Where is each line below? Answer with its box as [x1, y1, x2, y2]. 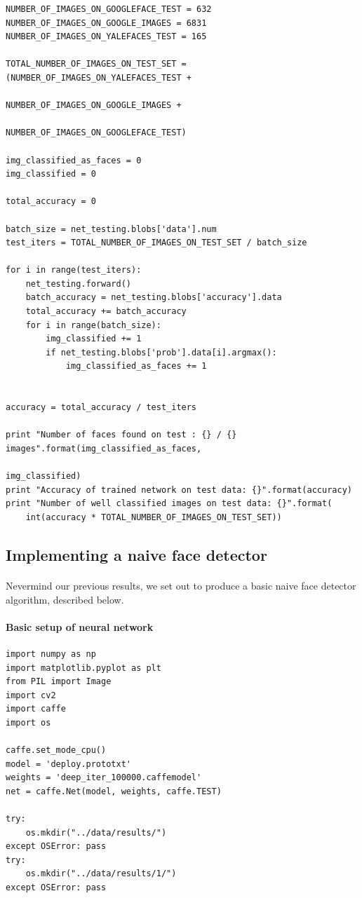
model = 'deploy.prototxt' [6, 758, 131, 769]
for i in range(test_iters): [6, 265, 142, 275]
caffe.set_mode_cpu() [6, 745, 107, 756]
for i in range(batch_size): [25, 320, 161, 330]
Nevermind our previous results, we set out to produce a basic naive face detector [6, 578, 356, 592]
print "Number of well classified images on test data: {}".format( [6, 498, 333, 509]
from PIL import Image [6, 676, 112, 687]
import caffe [6, 704, 66, 714]
